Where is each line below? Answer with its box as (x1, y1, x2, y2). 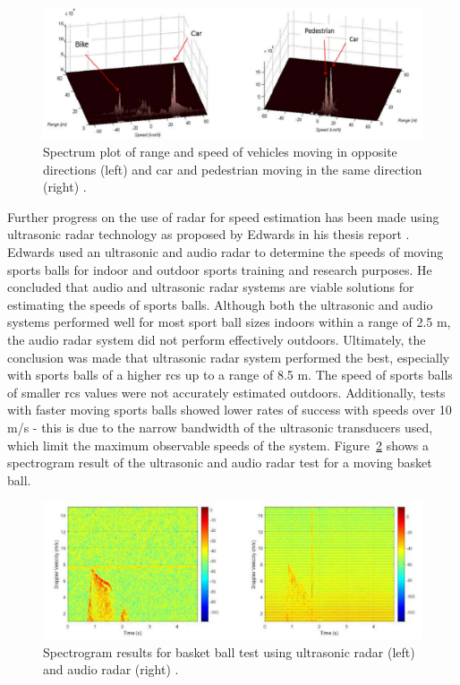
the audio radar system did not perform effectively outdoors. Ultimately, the (7, 330, 426, 348)
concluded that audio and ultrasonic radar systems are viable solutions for (7, 278, 414, 296)
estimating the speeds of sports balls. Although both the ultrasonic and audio (7, 295, 433, 313)
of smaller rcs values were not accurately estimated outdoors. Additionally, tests (7, 382, 446, 401)
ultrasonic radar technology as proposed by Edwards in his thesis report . (7, 225, 410, 244)
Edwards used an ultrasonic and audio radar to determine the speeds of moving (7, 242, 444, 261)
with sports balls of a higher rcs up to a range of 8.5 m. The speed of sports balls (7, 365, 453, 384)
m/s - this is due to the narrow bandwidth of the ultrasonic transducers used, (7, 417, 433, 436)
